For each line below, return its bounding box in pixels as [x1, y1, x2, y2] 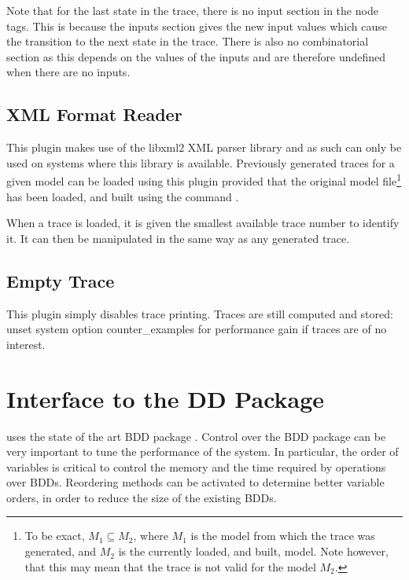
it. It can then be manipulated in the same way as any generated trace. [6, 229, 350, 246]
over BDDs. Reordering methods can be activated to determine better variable [6, 474, 385, 490]
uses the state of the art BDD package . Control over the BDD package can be [6, 428, 386, 444]
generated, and [24, 543, 97, 560]
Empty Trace [6, 268, 115, 292]
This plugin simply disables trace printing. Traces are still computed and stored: [6, 305, 393, 321]
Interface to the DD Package [6, 382, 325, 414]
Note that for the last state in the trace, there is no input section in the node [6, 2, 378, 18]
